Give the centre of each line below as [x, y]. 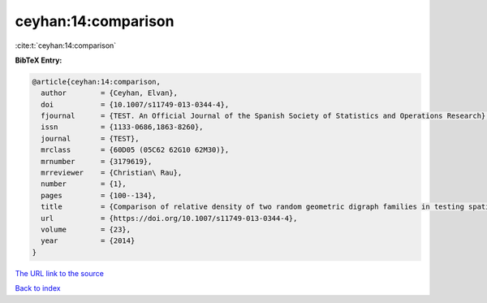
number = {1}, [84, 184]
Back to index [38, 288]
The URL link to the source [60, 273]
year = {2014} [88, 241]
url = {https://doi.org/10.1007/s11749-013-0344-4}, [169, 218]
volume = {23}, [86, 229]
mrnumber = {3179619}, [97, 161]
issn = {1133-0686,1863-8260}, [122, 127]
